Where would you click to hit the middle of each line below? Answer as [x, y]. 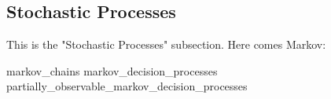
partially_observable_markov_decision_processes [127, 86]
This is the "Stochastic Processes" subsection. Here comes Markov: [166, 44]
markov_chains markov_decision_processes [112, 70]
